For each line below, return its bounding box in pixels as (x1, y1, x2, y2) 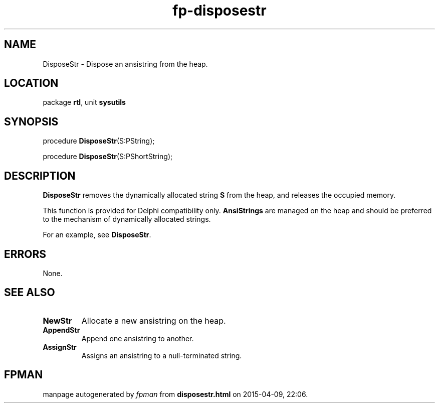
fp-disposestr (172, 2, 267, 19)
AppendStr (43, 325, 80, 334)
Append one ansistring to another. (81, 334, 194, 343)
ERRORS (4, 247, 47, 260)
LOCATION (4, 77, 59, 90)
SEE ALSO (4, 286, 55, 299)
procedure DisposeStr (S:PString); (43, 137, 155, 146)
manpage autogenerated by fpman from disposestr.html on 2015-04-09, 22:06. (43, 389, 308, 398)
